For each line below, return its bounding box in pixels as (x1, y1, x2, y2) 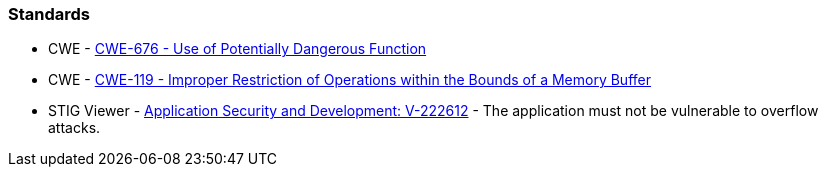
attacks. (48, 119, 101, 137)
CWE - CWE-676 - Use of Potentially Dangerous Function (48, 40, 427, 58)
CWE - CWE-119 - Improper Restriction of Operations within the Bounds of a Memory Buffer (48, 71, 651, 89)
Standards (8, 4, 91, 24)
